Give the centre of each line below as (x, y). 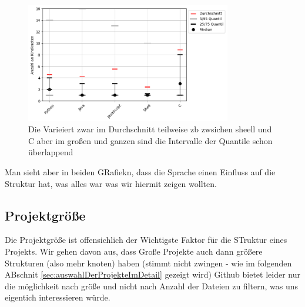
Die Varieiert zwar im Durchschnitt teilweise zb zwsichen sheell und (150, 129)
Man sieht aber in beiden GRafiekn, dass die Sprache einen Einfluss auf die (140, 171)
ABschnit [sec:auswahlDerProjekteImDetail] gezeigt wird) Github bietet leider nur (152, 274)
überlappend (51, 152)
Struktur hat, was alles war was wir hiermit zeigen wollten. (111, 183)
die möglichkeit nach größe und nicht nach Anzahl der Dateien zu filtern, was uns (152, 286)
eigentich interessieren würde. (58, 297)
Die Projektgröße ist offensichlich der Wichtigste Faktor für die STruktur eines (146, 240)
